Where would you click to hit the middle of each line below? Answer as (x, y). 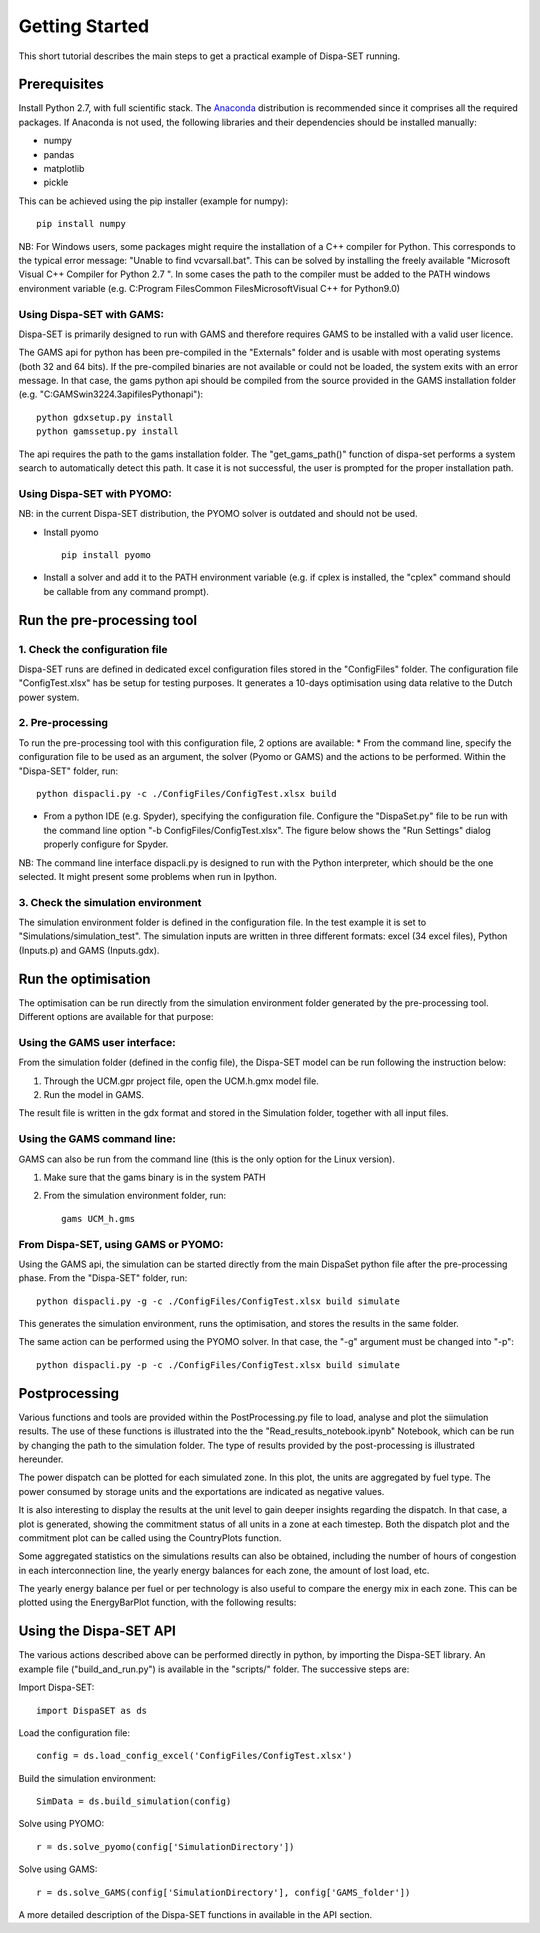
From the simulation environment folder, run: (135, 1196)
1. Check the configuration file (93, 649)
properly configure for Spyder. (106, 844)
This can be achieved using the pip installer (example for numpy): (153, 201)
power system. (49, 697)
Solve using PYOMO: (61, 1824)
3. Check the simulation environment (110, 902)
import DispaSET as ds (92, 1710)
